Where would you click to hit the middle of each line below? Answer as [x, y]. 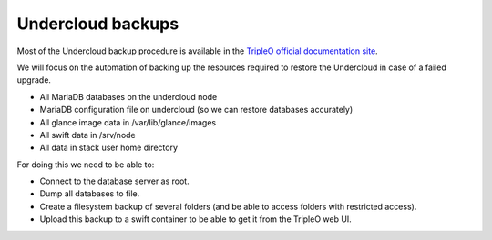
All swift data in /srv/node [87, 135]
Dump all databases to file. [90, 194]
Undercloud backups [98, 24]
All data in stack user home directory [108, 148]
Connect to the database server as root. [115, 181]
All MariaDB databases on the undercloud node [128, 96]
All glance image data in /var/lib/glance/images [128, 122]
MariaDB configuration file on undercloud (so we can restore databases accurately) [196, 110]
